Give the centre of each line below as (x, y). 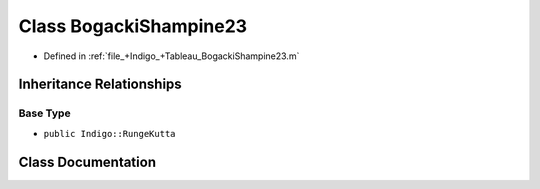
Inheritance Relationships (100, 84)
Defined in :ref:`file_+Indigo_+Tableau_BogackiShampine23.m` (171, 56)
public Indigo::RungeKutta (109, 133)
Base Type (44, 113)
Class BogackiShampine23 (133, 26)
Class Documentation (87, 161)
